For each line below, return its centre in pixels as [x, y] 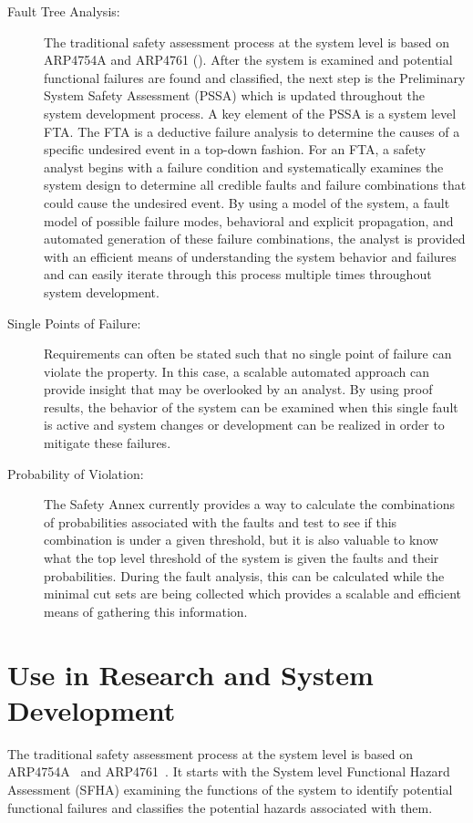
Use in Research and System [190, 674]
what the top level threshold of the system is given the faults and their [242, 558]
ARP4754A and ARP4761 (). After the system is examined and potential [248, 60]
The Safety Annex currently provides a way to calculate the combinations [249, 504]
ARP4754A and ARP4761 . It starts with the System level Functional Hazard [229, 771]
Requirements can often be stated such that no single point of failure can [248, 354]
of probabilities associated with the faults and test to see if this [221, 521]
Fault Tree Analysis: [64, 11]
